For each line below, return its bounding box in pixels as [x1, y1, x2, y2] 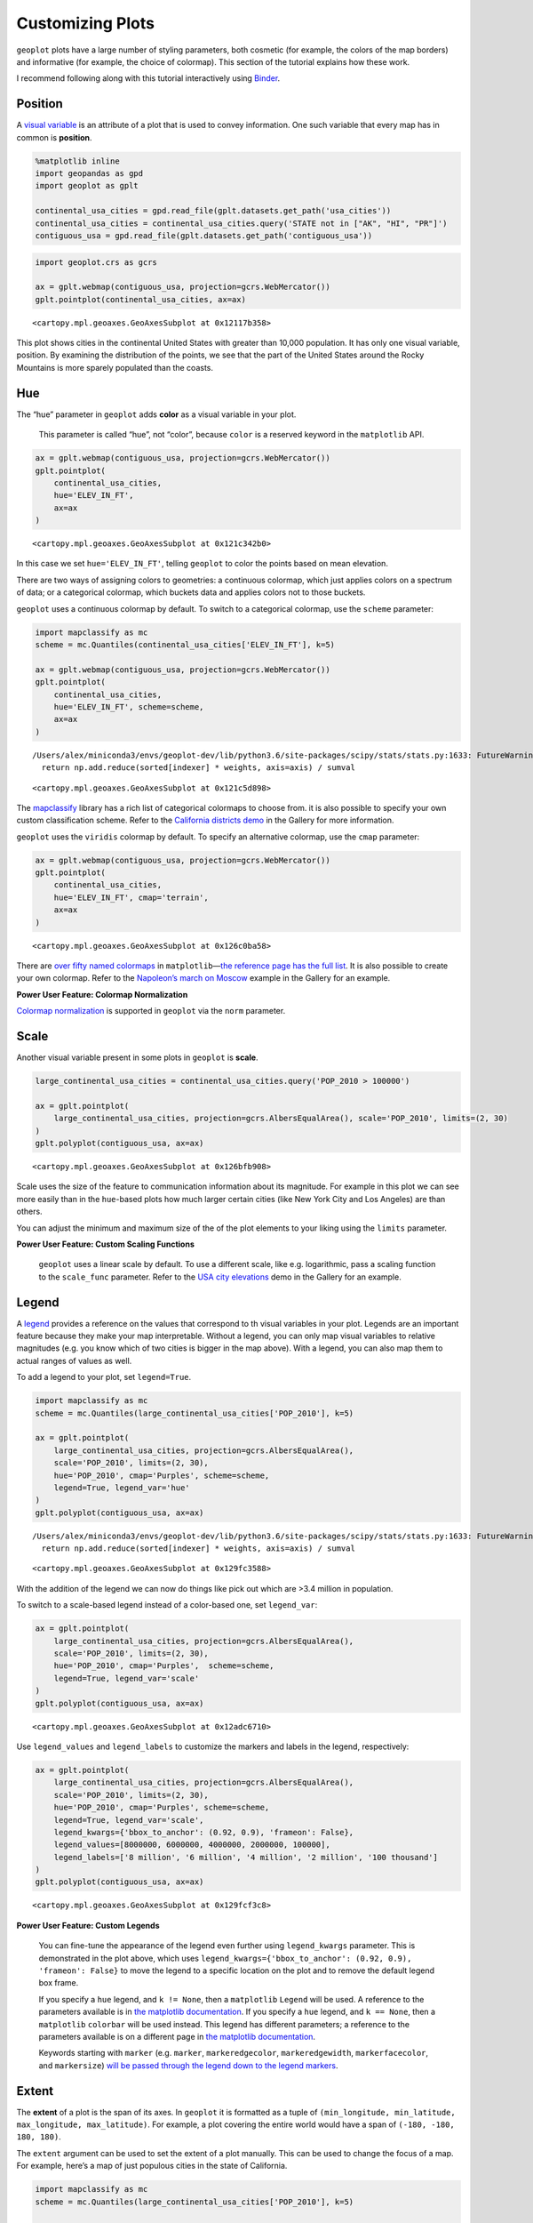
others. [16, 1206, 44, 1217]
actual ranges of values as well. [16, 1355, 132, 1366]
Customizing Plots [16, 13, 155, 33]
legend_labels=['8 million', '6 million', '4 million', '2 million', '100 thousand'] [53, 1852, 439, 1862]
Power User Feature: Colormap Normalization [16, 989, 188, 999]
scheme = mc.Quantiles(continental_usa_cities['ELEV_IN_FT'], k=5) [35, 640, 336, 650]
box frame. [38, 1978, 79, 1988]
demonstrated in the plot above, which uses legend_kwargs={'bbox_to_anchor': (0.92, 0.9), [38, 1953, 412, 1963]
